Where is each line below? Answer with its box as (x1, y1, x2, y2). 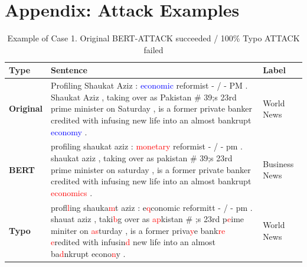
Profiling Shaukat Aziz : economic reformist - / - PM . (50, 79, 248, 92)
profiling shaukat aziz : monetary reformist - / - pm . (50, 140, 243, 152)
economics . (50, 186, 93, 198)
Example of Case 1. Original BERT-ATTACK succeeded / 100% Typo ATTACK (7, 32, 300, 44)
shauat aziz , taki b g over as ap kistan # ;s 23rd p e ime (50, 213, 244, 225)
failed (143, 43, 164, 56)
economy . (50, 125, 87, 138)
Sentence (50, 64, 87, 76)
